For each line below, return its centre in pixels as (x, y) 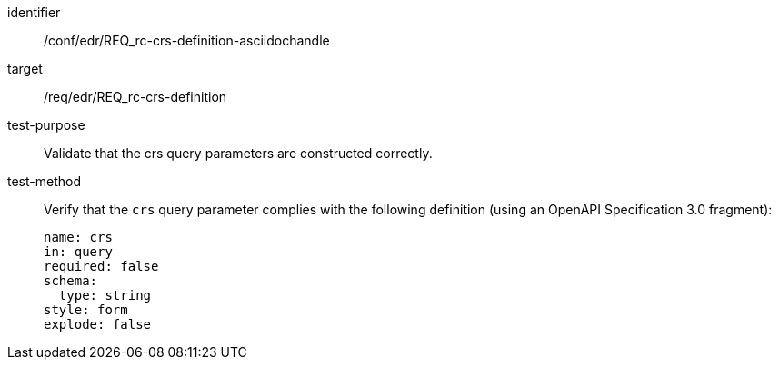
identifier (34, 12)
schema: (71, 281)
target (25, 69)
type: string (105, 295)
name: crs (78, 237)
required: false (101, 266)
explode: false (98, 324)
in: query (78, 252)
